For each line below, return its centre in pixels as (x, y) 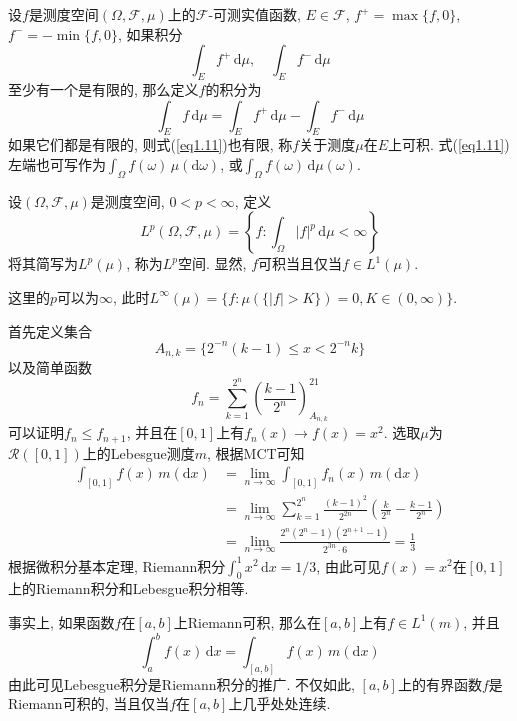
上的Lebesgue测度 (138, 452)
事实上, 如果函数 (61, 621)
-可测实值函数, (254, 14)
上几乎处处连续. (279, 703)
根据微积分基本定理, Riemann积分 (117, 565)
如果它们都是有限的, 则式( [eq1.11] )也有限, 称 (150, 144)
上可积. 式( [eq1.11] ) (448, 144)
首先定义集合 (50, 330)
